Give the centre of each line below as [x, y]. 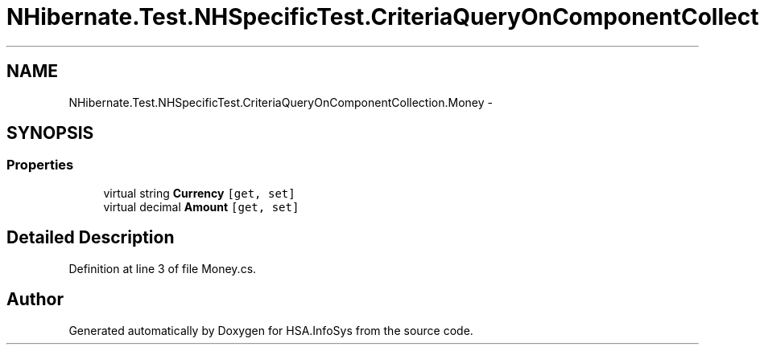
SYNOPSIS [50, 133]
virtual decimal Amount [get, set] [201, 206]
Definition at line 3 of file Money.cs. [163, 268]
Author [35, 300]
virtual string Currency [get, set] [199, 193]
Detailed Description [91, 238]
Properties [40, 165]
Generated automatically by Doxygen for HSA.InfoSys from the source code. [271, 330]
